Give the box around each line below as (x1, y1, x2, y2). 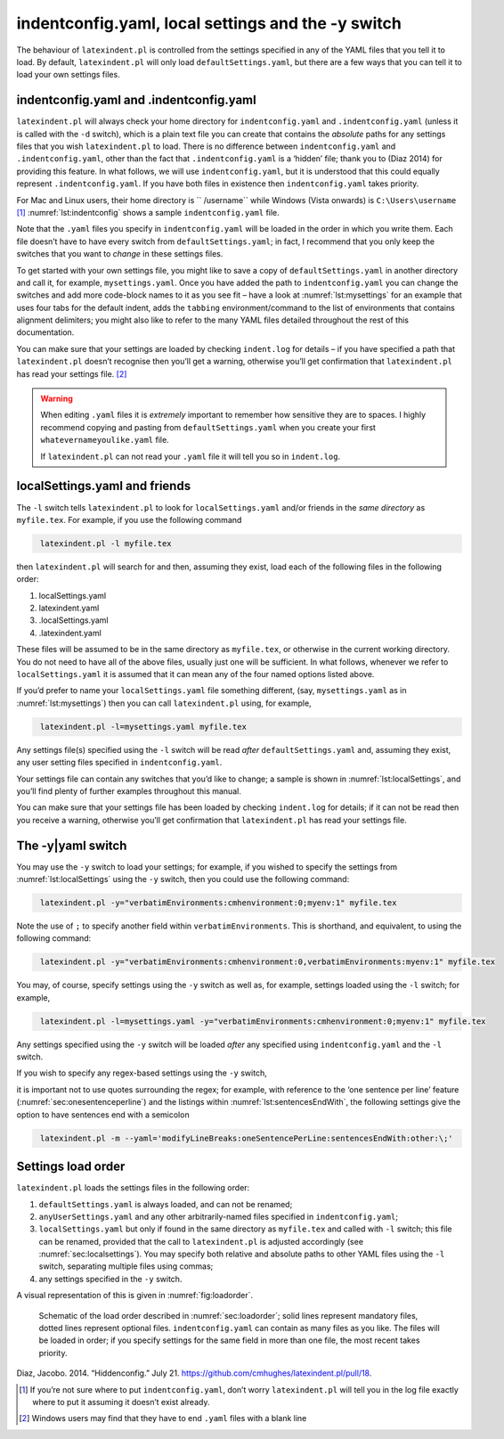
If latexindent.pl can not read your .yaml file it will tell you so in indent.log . (40, 451, 341, 462)
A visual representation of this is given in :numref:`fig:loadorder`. (16, 1290, 254, 1301)
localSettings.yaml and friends (16, 478, 191, 494)
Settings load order (16, 1159, 126, 1174)
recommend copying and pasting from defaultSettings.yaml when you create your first (40, 421, 376, 432)
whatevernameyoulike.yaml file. (40, 435, 169, 446)
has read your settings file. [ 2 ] (16, 368, 127, 379)
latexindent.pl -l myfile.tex (40, 538, 173, 548)
